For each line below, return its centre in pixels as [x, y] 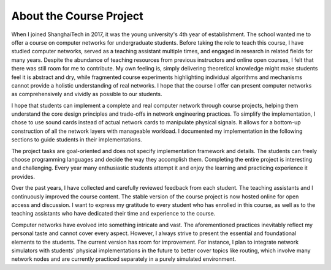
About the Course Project [77, 16]
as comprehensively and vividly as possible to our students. [87, 94]
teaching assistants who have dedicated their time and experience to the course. [113, 214]
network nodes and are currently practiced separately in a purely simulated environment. [124, 259]
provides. [23, 176]
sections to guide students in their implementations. [77, 140]
